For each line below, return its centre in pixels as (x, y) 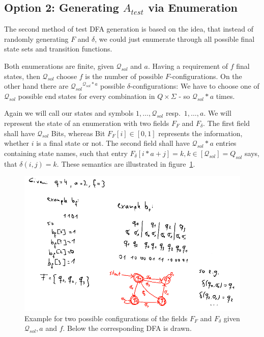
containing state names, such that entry (66, 153)
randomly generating (36, 38)
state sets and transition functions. (58, 49)
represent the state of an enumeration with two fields (87, 123)
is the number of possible (124, 76)
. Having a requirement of (188, 66)
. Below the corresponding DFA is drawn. (127, 328)
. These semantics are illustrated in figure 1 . (126, 163)
